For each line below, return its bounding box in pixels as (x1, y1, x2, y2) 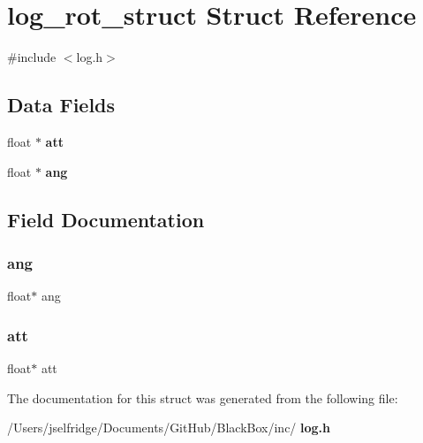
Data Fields (7, 91, 116, 118)
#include (7, 48, 57, 66)
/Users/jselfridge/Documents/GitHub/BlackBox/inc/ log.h (7, 418, 330, 437)
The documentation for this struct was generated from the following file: (7, 388, 398, 407)
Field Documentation (7, 205, 205, 233)
